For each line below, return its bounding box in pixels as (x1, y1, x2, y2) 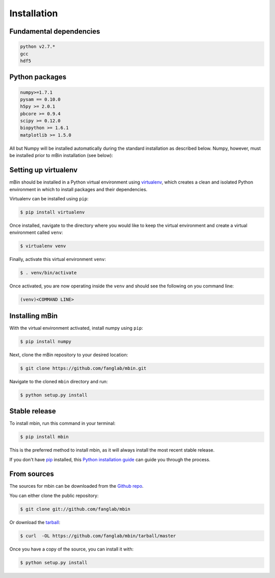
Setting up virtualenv (9, 166, 78, 174)
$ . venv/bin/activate (20, 270, 77, 276)
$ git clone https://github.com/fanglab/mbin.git (20, 365, 147, 371)
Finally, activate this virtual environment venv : (9, 256, 106, 262)
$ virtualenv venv (20, 243, 66, 249)
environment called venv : (9, 229, 63, 235)
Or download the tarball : (9, 519, 61, 525)
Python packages (9, 73, 67, 82)
